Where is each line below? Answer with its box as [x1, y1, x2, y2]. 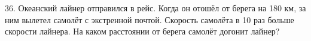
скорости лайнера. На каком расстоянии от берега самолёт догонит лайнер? [5, 25, 280, 37]
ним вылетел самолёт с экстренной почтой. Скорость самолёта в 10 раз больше [5, 13, 294, 26]
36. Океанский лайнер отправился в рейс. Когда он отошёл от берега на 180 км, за [5, 2, 306, 14]
